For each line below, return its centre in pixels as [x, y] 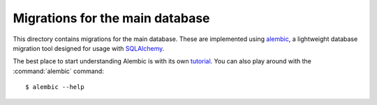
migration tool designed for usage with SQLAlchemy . [89, 48]
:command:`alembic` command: [58, 71]
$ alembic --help [55, 87]
